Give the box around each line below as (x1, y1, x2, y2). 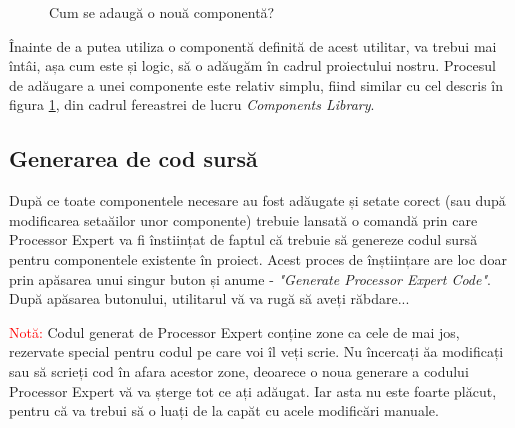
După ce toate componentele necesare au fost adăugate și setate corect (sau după (9, 190, 506, 211)
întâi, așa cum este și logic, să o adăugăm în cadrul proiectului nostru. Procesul (9, 55, 496, 76)
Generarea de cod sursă (9, 143, 258, 174)
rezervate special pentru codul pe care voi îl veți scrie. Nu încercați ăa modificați (9, 341, 504, 362)
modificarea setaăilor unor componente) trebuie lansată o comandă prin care (9, 209, 478, 230)
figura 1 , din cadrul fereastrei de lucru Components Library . (9, 94, 375, 115)
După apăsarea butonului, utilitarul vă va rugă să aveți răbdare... (9, 288, 410, 309)
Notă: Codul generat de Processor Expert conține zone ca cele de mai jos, (9, 321, 460, 342)
